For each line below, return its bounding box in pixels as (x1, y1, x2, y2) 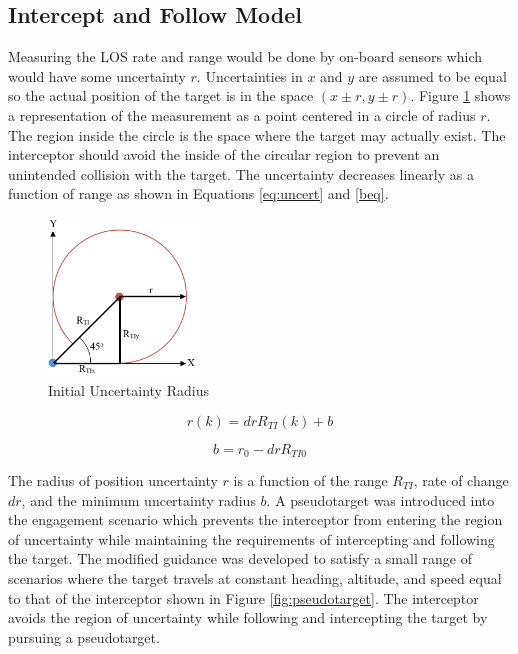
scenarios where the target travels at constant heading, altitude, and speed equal (8, 567, 502, 588)
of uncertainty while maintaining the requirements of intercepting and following (8, 528, 495, 549)
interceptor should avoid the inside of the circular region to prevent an (8, 144, 440, 165)
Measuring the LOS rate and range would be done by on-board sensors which (8, 46, 482, 67)
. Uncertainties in (196, 65, 303, 86)
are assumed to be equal (358, 65, 507, 86)
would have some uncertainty (8, 65, 186, 86)
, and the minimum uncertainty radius (21, 489, 256, 510)
